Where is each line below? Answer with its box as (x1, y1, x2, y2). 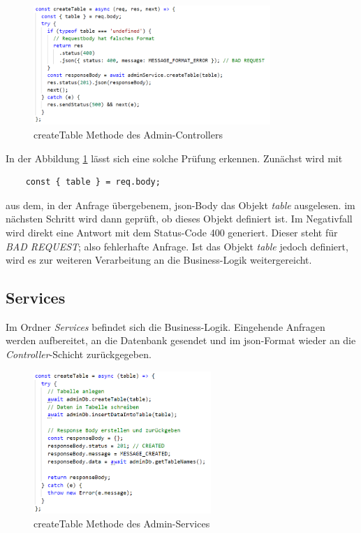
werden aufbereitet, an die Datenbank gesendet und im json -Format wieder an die (6, 333, 356, 348)
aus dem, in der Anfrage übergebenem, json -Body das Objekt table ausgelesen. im (6, 197, 355, 212)
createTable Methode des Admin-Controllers (34, 127, 223, 141)
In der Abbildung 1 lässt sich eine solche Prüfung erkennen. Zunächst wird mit (6, 150, 343, 165)
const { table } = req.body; (25, 177, 161, 187)
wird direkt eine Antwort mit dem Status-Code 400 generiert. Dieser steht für (6, 225, 338, 239)
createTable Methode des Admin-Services (34, 516, 210, 530)
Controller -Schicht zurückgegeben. (6, 347, 152, 362)
